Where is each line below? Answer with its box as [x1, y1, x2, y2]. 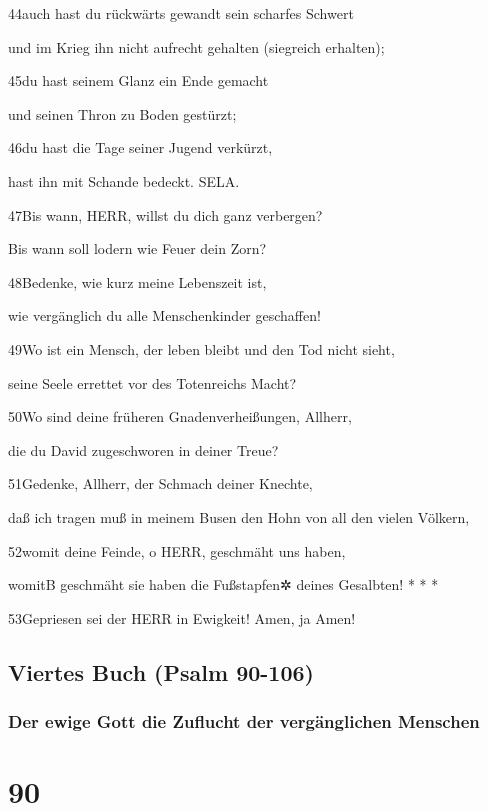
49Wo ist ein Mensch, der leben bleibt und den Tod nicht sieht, [8, 338, 395, 359]
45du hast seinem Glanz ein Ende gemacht [8, 70, 269, 91]
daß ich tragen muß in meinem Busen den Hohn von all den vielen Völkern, [8, 506, 470, 527]
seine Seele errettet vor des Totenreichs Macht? [8, 372, 297, 393]
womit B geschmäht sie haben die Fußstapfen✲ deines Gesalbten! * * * [8, 574, 439, 595]
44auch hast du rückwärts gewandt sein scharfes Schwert [8, 3, 354, 23]
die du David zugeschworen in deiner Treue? [8, 439, 279, 460]
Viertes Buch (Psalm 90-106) [8, 656, 314, 687]
